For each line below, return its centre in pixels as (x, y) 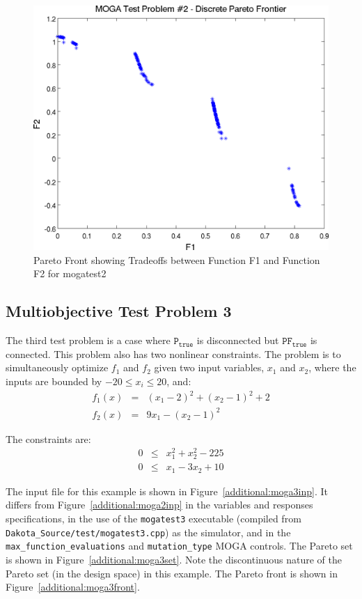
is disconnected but (238, 340)
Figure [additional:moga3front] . (73, 587)
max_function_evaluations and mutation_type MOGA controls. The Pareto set (179, 546)
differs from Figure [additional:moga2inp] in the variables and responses (159, 505)
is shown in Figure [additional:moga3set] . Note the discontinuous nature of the (174, 560)
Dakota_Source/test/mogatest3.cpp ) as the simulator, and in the (148, 532)
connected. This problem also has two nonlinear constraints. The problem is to (173, 353)
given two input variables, (209, 367)
